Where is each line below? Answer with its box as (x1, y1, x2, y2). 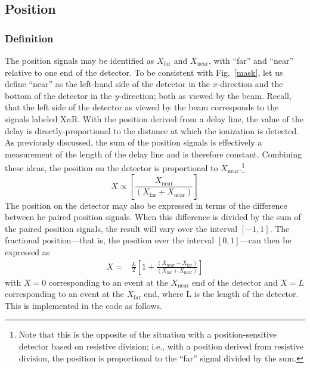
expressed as (5, 245, 50, 258)
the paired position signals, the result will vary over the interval (5, 222, 238, 234)
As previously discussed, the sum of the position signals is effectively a (5, 136, 262, 149)
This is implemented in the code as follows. (5, 299, 162, 311)
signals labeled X (5, 112, 67, 125)
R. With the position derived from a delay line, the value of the (72, 112, 303, 125)
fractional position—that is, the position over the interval (5, 234, 215, 246)
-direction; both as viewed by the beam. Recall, (119, 89, 292, 101)
